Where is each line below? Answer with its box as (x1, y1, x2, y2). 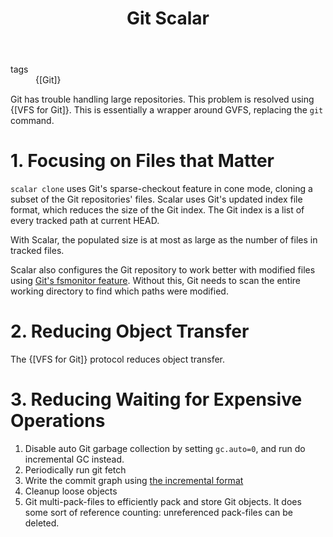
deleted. (24, 517, 60, 529)
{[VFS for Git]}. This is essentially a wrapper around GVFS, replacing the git (10, 104, 324, 116)
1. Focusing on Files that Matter (10, 150, 275, 172)
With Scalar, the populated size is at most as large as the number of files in (10, 234, 318, 246)
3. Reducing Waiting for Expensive (10, 388, 303, 411)
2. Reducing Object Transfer (10, 320, 250, 343)
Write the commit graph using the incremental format (24, 475, 244, 486)
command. (10, 115, 55, 127)
